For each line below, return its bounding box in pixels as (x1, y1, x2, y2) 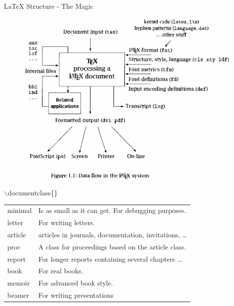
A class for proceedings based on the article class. (38, 241, 186, 251)
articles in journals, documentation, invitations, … (38, 229, 187, 239)
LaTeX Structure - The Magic (4, 1, 94, 11)
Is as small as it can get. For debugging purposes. (38, 205, 186, 215)
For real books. (38, 266, 83, 276)
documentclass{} (7, 187, 58, 197)
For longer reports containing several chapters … (38, 253, 182, 264)
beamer (7, 290, 29, 300)
